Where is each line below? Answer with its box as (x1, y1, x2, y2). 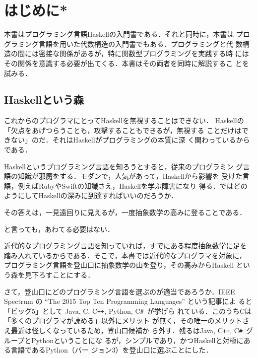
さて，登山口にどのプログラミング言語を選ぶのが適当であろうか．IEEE (4, 286, 235, 296)
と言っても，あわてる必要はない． (4, 223, 115, 234)
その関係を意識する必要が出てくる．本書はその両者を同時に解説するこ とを (4, 58, 249, 68)
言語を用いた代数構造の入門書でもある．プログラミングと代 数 (38, 38, 243, 49)
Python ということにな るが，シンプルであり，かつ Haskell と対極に (31, 335, 244, 345)
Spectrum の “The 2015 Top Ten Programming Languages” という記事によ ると (4, 296, 253, 306)
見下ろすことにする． (24, 270, 95, 280)
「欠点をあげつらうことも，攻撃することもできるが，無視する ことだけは (4, 125, 242, 135)
